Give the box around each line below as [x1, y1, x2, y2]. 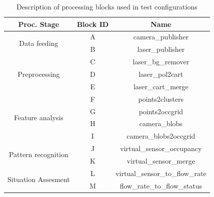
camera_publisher [133, 31, 188, 42]
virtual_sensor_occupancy [120, 143, 202, 154]
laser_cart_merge [133, 81, 188, 91]
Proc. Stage [18, 18, 59, 29]
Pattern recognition [8, 149, 68, 160]
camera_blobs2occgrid [126, 131, 195, 141]
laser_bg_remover [132, 56, 189, 67]
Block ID [76, 18, 109, 29]
